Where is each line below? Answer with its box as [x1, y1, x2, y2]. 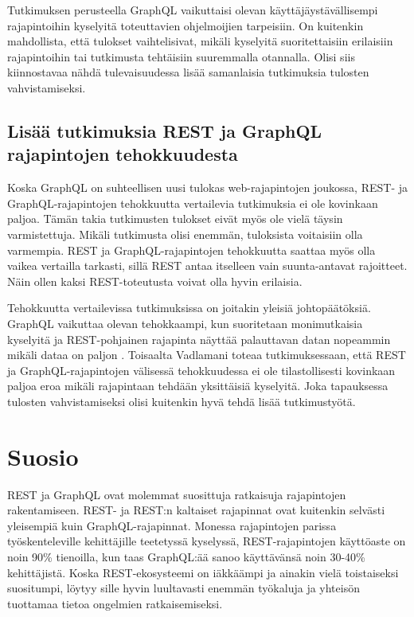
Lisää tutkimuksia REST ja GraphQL [7, 118, 322, 143]
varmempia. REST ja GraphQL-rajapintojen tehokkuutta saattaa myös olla [7, 241, 376, 258]
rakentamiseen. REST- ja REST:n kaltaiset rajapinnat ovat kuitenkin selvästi [7, 502, 385, 518]
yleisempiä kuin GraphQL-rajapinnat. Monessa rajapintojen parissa [7, 517, 337, 533]
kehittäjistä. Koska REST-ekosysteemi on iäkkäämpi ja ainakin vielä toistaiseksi [7, 564, 399, 580]
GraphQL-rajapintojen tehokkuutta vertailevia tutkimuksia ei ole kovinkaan [7, 194, 378, 211]
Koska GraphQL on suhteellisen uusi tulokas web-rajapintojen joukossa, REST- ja [7, 179, 408, 196]
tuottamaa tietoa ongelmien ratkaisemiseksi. [7, 595, 223, 611]
